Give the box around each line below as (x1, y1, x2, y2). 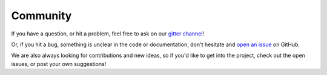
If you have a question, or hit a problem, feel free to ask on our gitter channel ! (11, 30, 205, 37)
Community (11, 9, 72, 22)
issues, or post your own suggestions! (11, 60, 107, 67)
